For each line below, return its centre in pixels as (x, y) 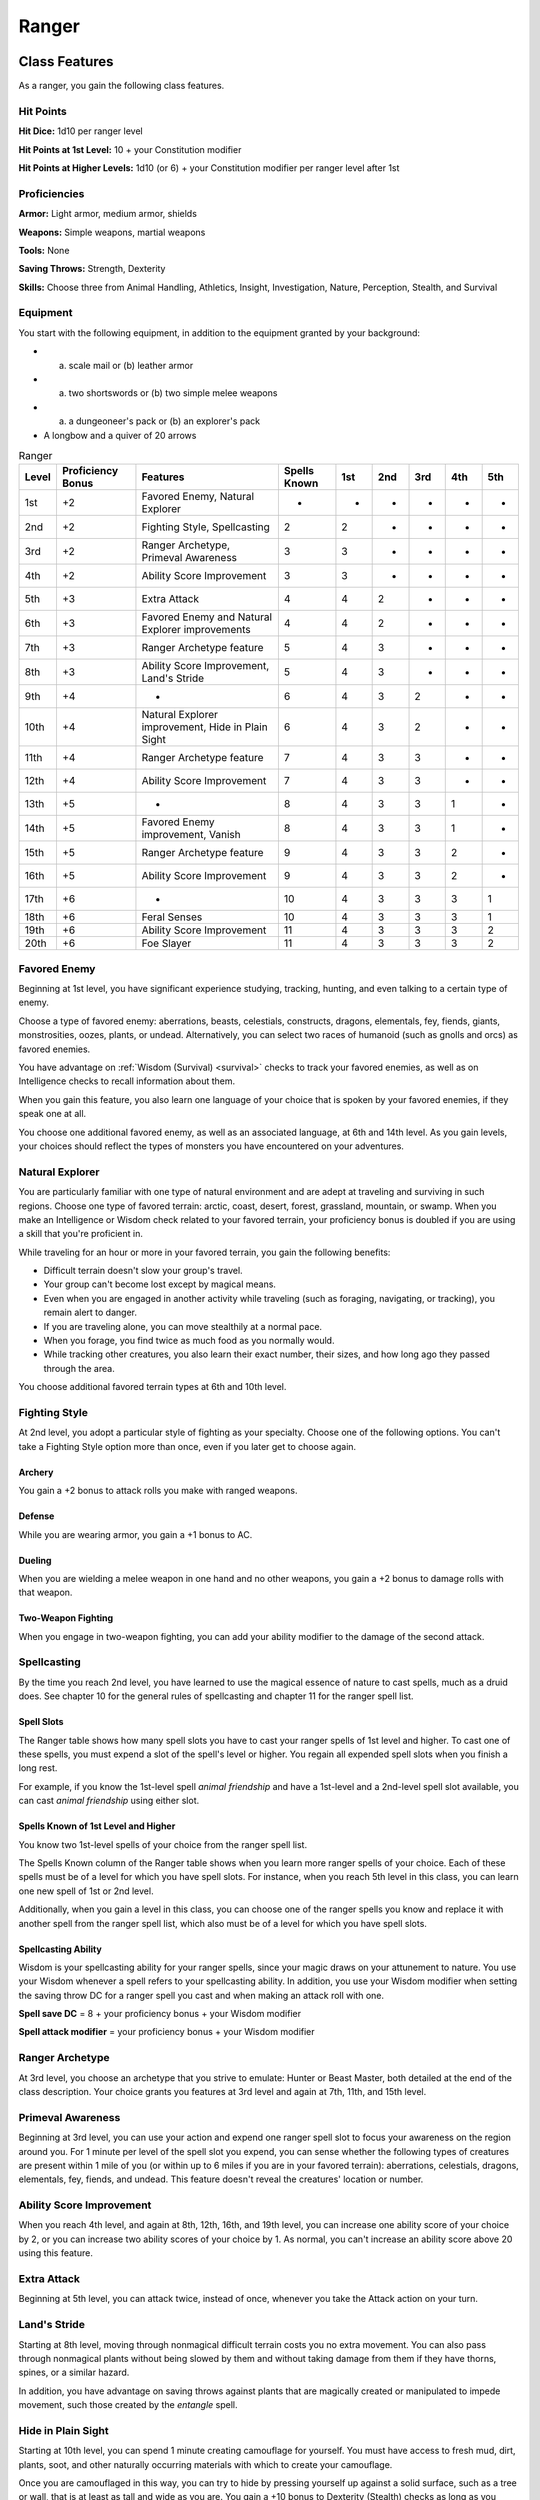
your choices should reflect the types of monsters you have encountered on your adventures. (211, 1146)
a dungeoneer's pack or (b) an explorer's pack (164, 421)
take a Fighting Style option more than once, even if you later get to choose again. (187, 1446)
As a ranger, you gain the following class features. (121, 86)
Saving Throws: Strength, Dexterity (92, 269)
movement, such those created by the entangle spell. (128, 2405)
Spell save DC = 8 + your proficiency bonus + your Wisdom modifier (160, 2014)
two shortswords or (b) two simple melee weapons (173, 393)
